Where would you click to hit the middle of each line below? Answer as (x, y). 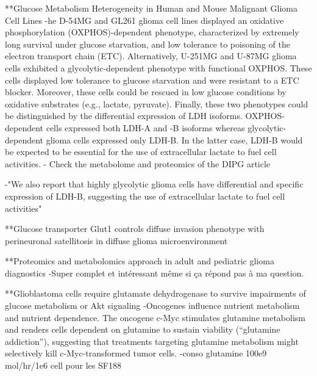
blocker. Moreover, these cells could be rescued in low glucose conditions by (146, 92)
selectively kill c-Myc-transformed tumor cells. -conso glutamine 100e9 (136, 353)
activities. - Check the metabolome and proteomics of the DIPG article (138, 163)
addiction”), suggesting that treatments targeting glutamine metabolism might (152, 341)
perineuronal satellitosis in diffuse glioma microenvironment (116, 240)
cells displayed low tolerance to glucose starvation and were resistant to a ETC (152, 80)
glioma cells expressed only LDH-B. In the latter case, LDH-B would (174, 139)
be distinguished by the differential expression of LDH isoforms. (124, 116)
